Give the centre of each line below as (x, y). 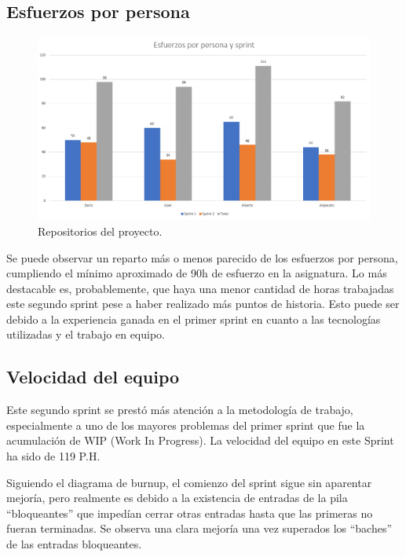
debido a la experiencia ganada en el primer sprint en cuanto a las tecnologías (194, 319)
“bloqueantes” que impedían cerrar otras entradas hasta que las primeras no (190, 513)
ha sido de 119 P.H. (53, 456)
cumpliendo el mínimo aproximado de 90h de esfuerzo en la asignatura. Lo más (197, 273)
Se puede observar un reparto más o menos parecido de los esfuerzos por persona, (202, 257)
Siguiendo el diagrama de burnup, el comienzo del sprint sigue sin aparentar (189, 482)
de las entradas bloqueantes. (74, 544)
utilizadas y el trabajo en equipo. (86, 334)
